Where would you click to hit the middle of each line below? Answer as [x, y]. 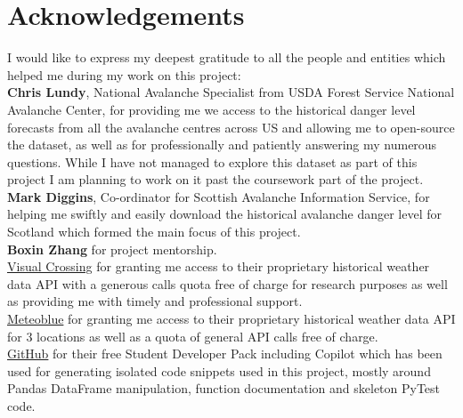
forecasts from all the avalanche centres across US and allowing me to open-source [231, 127]
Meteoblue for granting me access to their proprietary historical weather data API [231, 319]
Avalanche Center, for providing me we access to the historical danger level [211, 109]
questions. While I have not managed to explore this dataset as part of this [212, 161]
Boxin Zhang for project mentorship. [112, 249]
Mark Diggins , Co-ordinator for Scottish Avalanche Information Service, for [219, 196]
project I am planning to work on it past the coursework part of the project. [215, 179]
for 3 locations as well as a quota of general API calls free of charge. [193, 336]
